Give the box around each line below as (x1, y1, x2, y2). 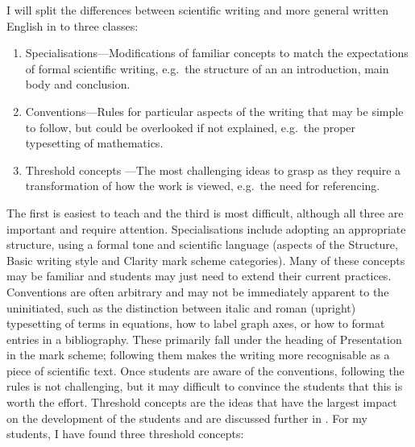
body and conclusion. (25, 76, 131, 93)
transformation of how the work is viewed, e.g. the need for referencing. (25, 177, 380, 194)
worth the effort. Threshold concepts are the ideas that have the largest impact (6, 394, 397, 411)
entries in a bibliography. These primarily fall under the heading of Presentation (6, 330, 402, 347)
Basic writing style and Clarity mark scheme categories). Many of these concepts (6, 251, 405, 268)
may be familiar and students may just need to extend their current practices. (6, 267, 392, 284)
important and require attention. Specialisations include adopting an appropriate (6, 220, 406, 237)
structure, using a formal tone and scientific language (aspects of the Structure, (6, 236, 398, 253)
